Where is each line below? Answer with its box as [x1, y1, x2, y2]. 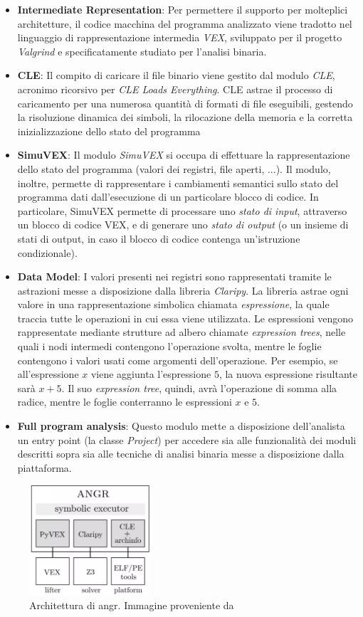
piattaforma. [17, 460, 72, 475]
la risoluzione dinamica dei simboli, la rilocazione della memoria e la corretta [17, 110, 353, 125]
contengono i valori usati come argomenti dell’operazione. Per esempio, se [17, 352, 338, 367]
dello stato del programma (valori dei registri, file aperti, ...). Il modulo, [17, 161, 331, 176]
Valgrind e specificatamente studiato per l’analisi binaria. [17, 43, 267, 58]
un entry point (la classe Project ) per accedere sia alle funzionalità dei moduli [17, 432, 357, 447]
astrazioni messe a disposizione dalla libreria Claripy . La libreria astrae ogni [17, 283, 349, 297]
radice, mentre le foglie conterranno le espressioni [17, 394, 232, 409]
